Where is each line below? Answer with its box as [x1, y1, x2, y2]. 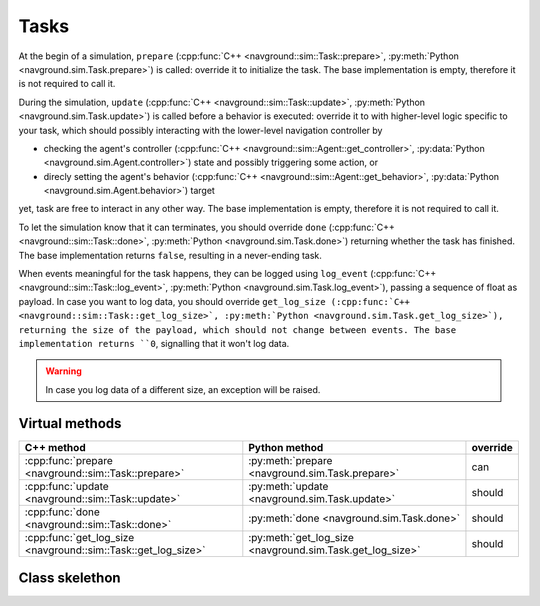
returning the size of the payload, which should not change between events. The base [18, 324, 457, 335]
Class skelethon [18, 570, 121, 587]
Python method [248, 440, 324, 454]
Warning [45, 365, 82, 377]
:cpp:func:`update [24, 479, 109, 493]
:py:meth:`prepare [248, 453, 333, 467]
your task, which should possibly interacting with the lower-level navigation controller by [18, 124, 383, 136]
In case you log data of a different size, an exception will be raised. [45, 383, 321, 395]
